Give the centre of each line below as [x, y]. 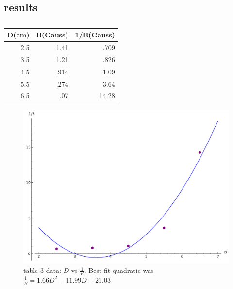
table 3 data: [42, 270]
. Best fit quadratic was [119, 270]
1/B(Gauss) [95, 35]
